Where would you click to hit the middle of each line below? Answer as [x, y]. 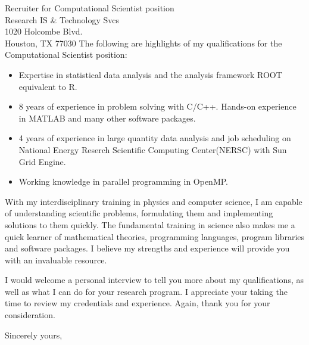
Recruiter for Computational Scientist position [90, 8]
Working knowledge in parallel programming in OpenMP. [123, 181]
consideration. [30, 315]
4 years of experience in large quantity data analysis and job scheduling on [155, 138]
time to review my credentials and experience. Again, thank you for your [138, 303]
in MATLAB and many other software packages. [107, 118]
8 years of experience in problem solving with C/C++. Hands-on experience [157, 106]
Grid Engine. [42, 161]
